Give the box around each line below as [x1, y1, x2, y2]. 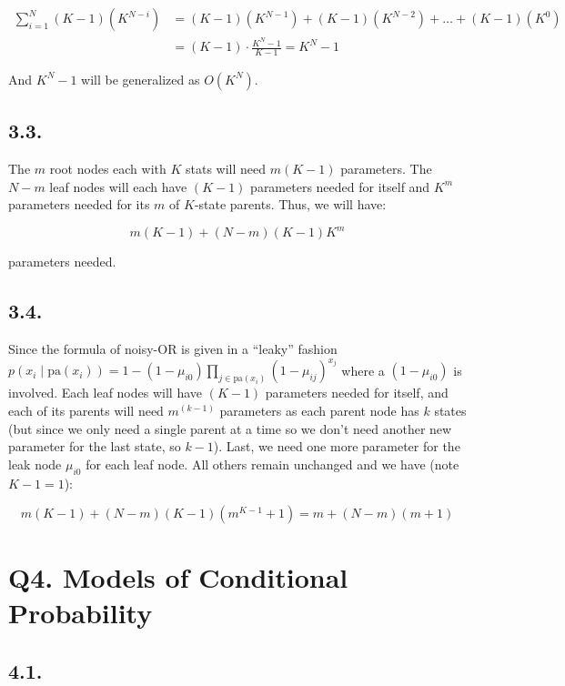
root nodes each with [49, 159, 166, 178]
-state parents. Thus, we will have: [194, 195, 387, 214]
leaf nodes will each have [49, 177, 187, 196]
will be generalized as [81, 69, 200, 88]
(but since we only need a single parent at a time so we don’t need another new [8, 419, 452, 438]
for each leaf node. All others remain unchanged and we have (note [86, 454, 459, 473]
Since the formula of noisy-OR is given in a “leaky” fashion [8, 339, 338, 358]
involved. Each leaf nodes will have [8, 383, 202, 402]
